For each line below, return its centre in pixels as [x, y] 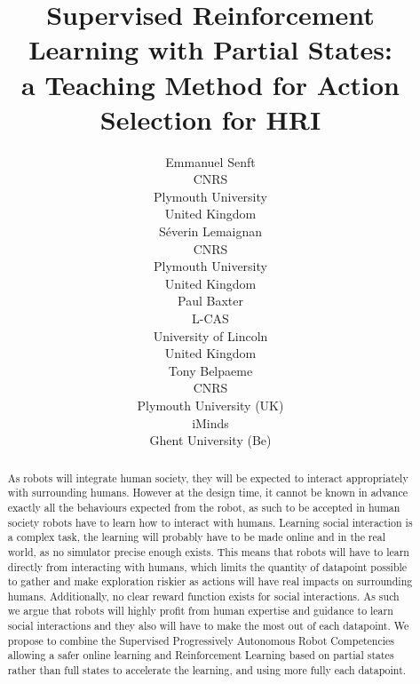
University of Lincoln [210, 335]
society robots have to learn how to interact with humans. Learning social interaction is [210, 522]
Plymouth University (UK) [210, 405]
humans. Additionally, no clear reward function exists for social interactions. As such [203, 596]
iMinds [210, 422]
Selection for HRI [210, 119]
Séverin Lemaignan [210, 231]
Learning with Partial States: [210, 49]
